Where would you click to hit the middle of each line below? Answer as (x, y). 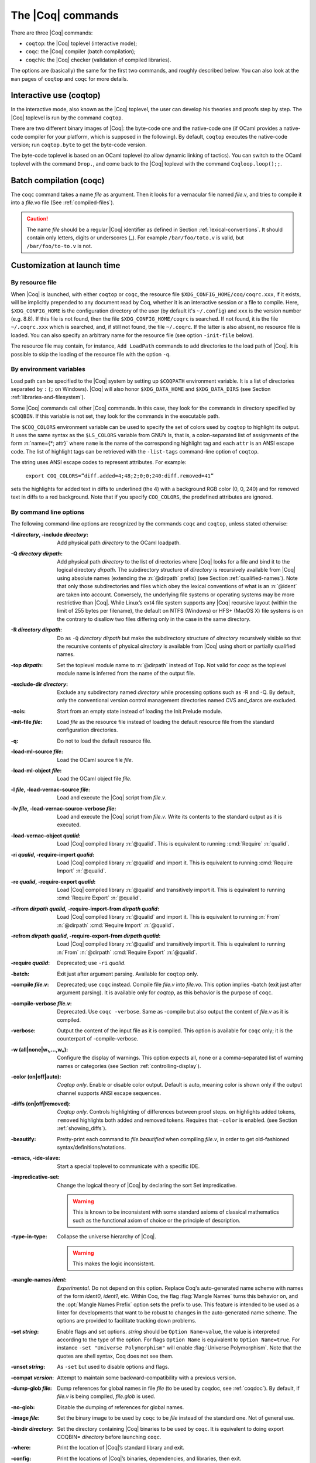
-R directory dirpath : (37, 630)
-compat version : (32, 1378)
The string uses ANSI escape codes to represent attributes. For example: (99, 462)
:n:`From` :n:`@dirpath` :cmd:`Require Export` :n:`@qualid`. (127, 952)
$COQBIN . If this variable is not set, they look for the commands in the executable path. (115, 416)
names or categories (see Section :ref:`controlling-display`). (129, 1066)
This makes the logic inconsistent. (114, 1263)
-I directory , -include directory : (50, 534)
